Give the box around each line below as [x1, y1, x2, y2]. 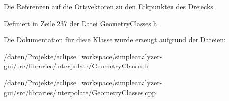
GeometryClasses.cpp [92, 87, 156, 97]
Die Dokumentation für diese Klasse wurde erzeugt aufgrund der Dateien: [4, 34, 226, 45]
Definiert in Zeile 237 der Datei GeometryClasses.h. [4, 18, 159, 28]
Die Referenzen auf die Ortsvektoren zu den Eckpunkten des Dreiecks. [4, 1, 215, 11]
